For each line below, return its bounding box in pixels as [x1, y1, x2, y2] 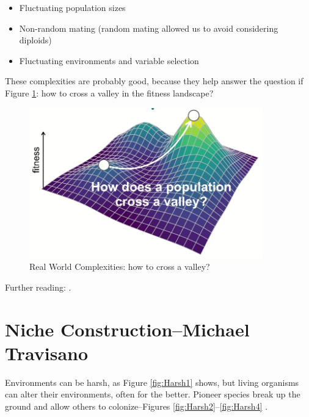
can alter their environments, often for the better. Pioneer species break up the [5, 388, 300, 401]
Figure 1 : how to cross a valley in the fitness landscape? [5, 86, 214, 99]
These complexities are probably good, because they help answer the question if [5, 74, 304, 87]
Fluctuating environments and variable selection [19, 54, 199, 67]
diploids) [19, 34, 52, 46]
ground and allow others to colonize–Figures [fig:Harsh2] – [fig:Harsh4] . [5, 399, 268, 412]
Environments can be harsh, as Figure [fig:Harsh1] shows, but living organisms [5, 375, 299, 388]
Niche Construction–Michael [5, 316, 250, 341]
